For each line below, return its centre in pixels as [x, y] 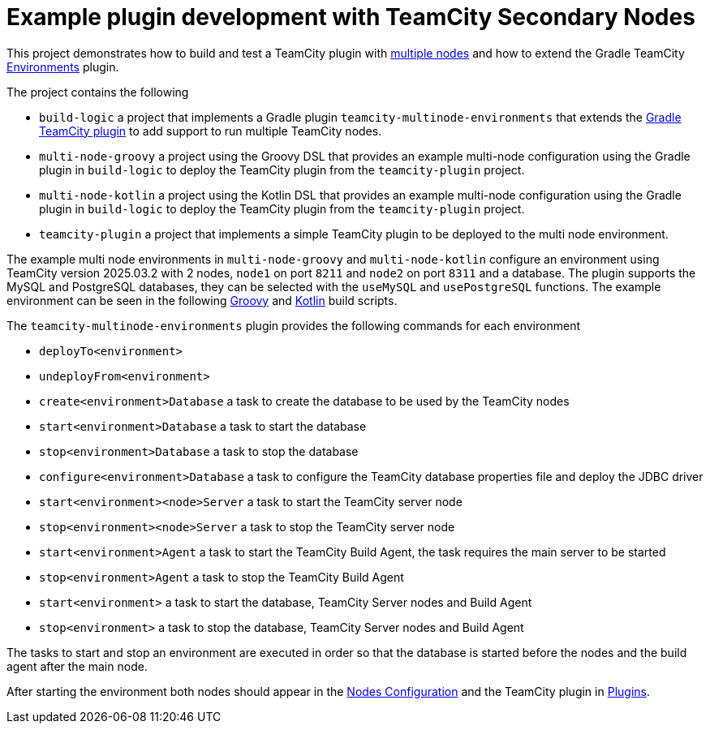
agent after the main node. [77, 666]
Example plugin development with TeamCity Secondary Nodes [351, 17]
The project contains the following [98, 92]
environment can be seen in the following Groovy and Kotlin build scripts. [202, 300]
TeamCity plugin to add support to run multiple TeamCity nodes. [211, 131]
